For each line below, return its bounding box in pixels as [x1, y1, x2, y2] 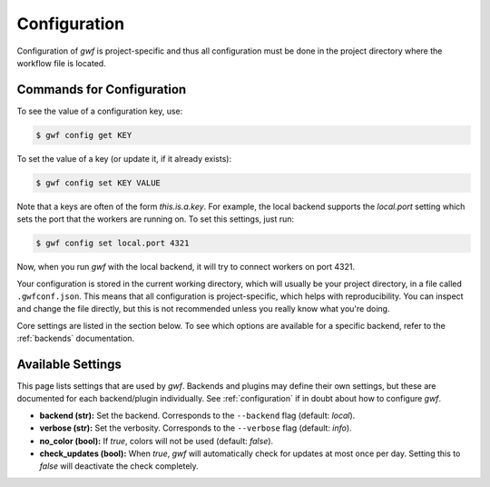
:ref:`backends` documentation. [16, 333, 135, 344]
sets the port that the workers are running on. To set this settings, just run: [16, 214, 295, 224]
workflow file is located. [16, 57, 106, 68]
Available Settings [16, 356, 122, 372]
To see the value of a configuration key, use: [16, 105, 183, 116]
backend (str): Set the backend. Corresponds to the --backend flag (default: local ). [39, 410, 356, 421]
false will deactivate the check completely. [39, 461, 199, 472]
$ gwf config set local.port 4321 [35, 238, 190, 249]
